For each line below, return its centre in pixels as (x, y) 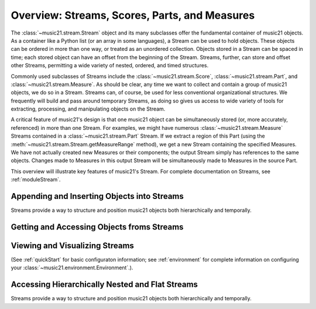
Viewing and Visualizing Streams (73, 246)
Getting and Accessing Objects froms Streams (97, 227)
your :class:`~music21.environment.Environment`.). (72, 268)
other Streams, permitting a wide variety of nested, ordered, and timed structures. (110, 66)
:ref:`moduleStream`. (36, 180)
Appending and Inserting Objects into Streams (97, 196)
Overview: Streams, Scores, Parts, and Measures (133, 15)
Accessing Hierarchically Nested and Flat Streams (104, 285)
